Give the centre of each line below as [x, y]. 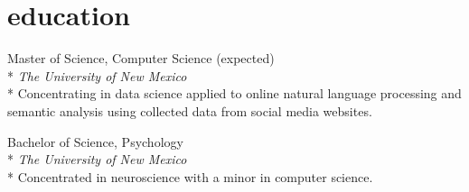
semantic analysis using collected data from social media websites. [190, 110]
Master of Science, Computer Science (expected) [141, 58]
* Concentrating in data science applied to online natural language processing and [234, 93]
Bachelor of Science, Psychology [95, 141]
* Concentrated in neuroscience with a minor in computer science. [190, 176]
